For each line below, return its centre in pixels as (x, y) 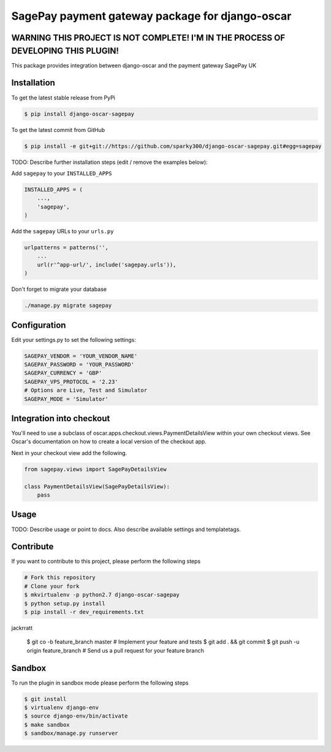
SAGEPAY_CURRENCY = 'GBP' (63, 373)
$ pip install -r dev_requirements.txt (84, 612)
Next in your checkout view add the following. (69, 453)
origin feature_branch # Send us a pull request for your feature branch (116, 650)
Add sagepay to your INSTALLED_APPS (62, 173)
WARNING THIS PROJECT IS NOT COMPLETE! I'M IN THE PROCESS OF (148, 38)
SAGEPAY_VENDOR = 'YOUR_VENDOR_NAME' (81, 356)
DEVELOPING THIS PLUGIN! (65, 51)
